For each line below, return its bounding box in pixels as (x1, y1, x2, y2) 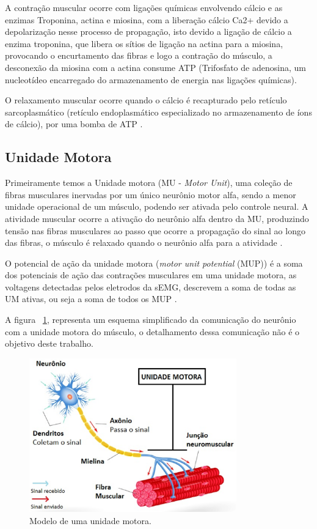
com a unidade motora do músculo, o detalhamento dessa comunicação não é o (5, 325, 300, 338)
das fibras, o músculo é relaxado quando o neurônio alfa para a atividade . (5, 236, 283, 249)
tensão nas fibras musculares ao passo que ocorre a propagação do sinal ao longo (5, 224, 305, 237)
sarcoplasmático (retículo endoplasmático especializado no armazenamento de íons (5, 105, 312, 118)
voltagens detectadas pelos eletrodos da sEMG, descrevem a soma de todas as (5, 280, 296, 293)
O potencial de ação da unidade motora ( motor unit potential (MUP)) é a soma (5, 256, 303, 269)
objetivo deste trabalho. (5, 337, 93, 350)
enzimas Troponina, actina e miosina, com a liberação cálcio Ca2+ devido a (5, 13, 288, 26)
